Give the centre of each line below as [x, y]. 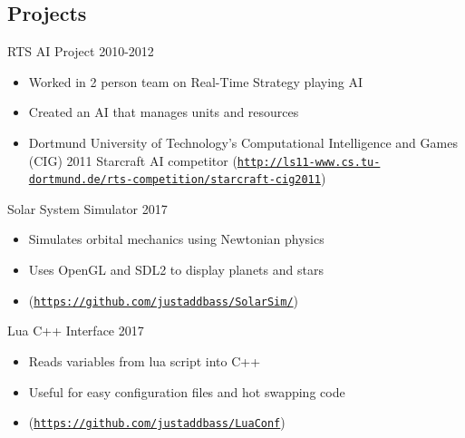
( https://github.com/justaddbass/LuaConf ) [157, 422]
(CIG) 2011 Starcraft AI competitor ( [133, 160]
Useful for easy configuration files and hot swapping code [187, 391]
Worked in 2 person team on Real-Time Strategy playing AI [196, 81]
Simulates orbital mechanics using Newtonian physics [176, 239]
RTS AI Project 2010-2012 [81, 51]
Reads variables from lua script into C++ [145, 360]
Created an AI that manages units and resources [164, 112]
